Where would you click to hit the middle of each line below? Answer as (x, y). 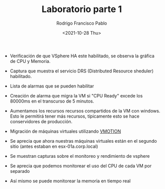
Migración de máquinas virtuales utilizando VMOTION (65, 131)
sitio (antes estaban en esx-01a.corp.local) (54, 146)
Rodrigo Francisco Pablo (82, 23)
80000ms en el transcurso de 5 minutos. (52, 101)
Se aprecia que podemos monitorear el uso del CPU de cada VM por (81, 166)
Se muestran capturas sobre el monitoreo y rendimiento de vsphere (80, 156)
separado (20, 171)
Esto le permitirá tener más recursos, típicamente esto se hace (74, 116)
